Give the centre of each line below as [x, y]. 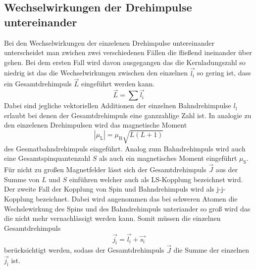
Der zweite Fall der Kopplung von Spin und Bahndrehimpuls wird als [109, 189]
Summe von [22, 179]
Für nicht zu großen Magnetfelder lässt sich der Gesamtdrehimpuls [105, 169]
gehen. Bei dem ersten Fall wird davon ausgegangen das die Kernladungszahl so [125, 62]
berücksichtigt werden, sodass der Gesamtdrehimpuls [84, 250]
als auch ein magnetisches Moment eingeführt [168, 158]
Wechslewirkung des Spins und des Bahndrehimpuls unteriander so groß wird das [127, 208]
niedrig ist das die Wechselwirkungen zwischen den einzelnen [96, 73]
